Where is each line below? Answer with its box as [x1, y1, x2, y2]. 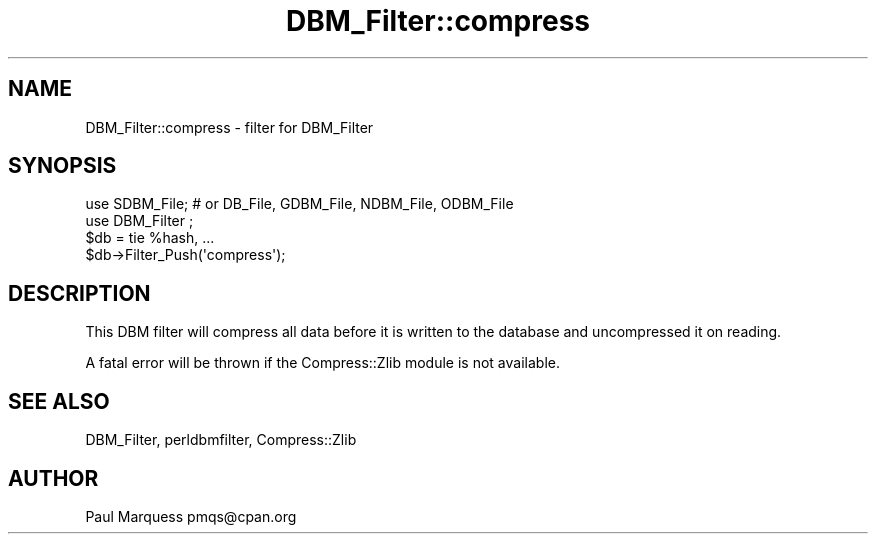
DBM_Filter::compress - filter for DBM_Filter [85, 118, 374, 136]
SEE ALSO [8, 388, 110, 414]
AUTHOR [8, 465, 99, 491]
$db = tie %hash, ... [85, 229, 215, 247]
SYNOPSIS [8, 153, 117, 179]
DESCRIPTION [8, 280, 151, 306]
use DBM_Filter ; [85, 212, 194, 230]
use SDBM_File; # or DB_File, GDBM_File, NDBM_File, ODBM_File [85, 195, 514, 213]
